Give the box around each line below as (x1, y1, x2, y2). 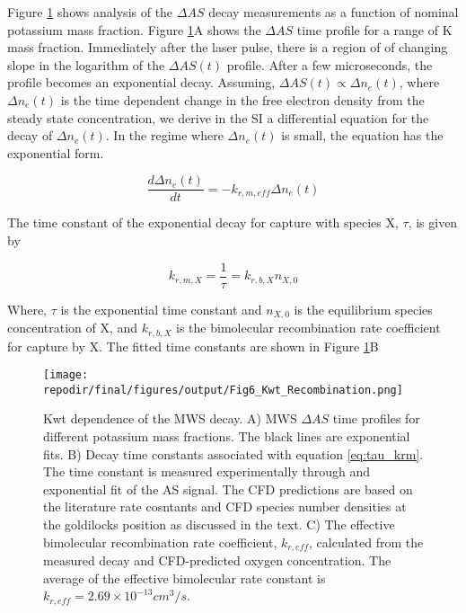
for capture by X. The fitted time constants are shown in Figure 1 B (7, 336, 379, 355)
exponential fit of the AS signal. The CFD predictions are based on (43, 479, 413, 498)
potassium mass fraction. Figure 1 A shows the (7, 20, 261, 39)
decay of (7, 126, 53, 145)
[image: (43, 369, 89, 382)
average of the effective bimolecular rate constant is (43, 568, 326, 587)
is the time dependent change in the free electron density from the (60, 90, 425, 109)
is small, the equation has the (281, 126, 444, 145)
